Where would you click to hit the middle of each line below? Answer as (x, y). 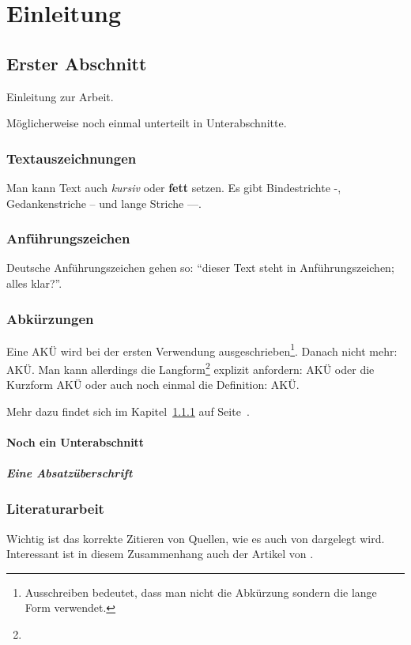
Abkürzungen (50, 318)
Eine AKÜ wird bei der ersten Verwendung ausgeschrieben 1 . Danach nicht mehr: (202, 349)
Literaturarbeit (55, 509)
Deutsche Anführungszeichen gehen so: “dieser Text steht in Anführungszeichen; (200, 268)
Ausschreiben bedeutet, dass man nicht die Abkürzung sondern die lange (201, 592)
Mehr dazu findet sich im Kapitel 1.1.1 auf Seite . (128, 411)
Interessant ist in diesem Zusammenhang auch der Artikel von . (160, 554)
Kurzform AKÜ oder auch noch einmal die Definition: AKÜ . (153, 385)
